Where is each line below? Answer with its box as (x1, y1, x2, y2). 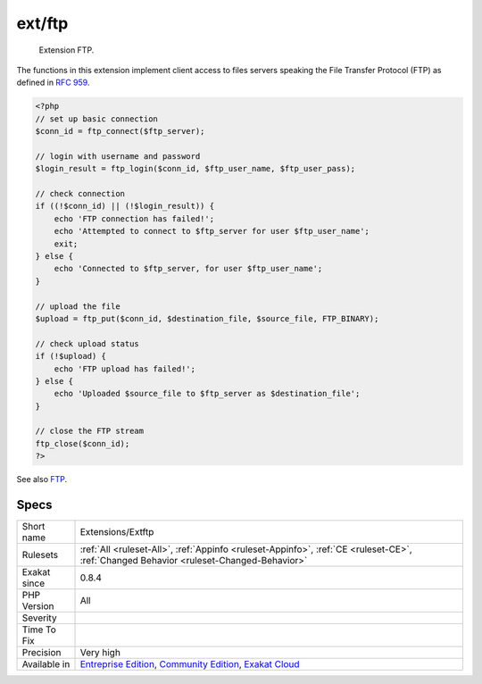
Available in (21, 658, 71, 671)
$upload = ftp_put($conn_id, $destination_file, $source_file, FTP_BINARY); (35, 313, 379, 323)
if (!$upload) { (35, 351, 107, 362)
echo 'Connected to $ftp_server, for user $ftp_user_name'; (54, 263, 323, 274)
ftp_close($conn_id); (35, 438, 130, 448)
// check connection (35, 188, 125, 199)
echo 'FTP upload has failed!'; (54, 363, 196, 374)
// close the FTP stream (35, 426, 145, 437)
